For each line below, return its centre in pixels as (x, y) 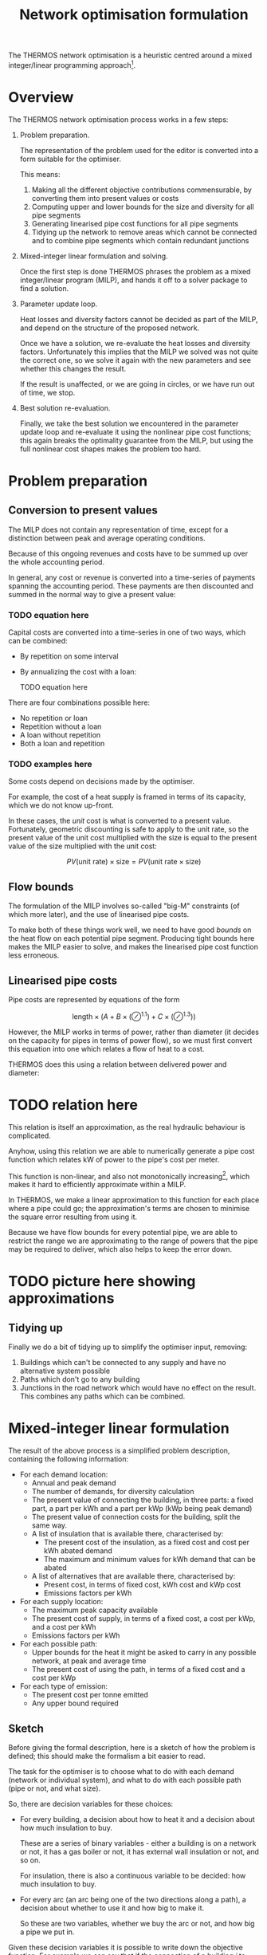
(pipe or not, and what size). (55, 1788)
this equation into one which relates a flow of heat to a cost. (106, 1048)
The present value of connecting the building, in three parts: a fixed (142, 1500)
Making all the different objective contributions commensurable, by (142, 190)
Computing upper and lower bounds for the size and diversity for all (143, 207)
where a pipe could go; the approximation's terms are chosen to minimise (129, 1209)
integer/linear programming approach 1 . (72, 64)
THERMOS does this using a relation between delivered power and (118, 1064)
